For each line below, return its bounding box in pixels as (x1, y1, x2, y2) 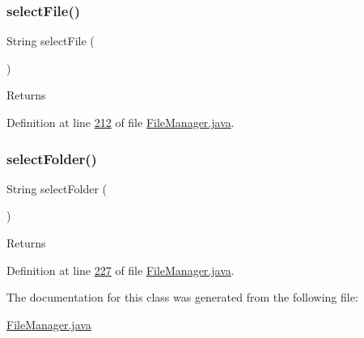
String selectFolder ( (6, 180, 108, 196)
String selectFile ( (6, 32, 95, 49)
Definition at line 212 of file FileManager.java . (6, 114, 235, 130)
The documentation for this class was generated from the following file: (6, 289, 358, 306)
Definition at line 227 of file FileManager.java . (6, 261, 235, 278)
